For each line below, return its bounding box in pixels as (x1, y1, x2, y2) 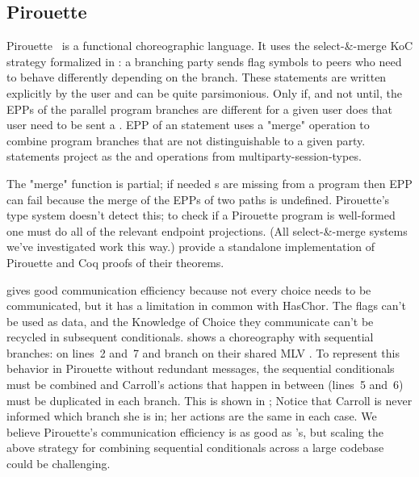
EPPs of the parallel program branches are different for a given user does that (6, 100, 392, 117)
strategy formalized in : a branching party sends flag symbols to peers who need (6, 52, 402, 69)
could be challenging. (6, 455, 111, 472)
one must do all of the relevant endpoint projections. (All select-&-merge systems (6, 222, 408, 239)
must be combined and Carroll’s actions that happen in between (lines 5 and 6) (6, 376, 404, 393)
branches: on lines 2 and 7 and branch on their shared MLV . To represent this (6, 344, 400, 361)
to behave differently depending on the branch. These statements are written (6, 69, 387, 86)
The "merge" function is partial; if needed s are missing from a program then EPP (6, 174, 413, 191)
